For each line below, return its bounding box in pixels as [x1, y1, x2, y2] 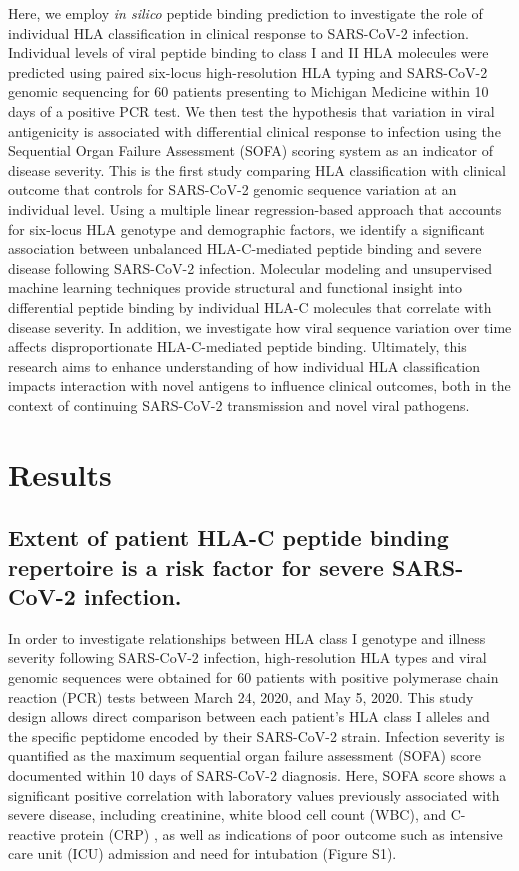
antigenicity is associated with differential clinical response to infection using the [8, 120, 501, 141]
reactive [8, 823, 56, 844]
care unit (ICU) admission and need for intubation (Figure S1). [8, 843, 397, 864]
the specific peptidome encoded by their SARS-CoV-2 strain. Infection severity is [8, 725, 505, 746]
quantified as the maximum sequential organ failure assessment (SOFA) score [8, 745, 481, 766]
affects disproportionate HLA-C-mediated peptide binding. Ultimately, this [8, 336, 467, 357]
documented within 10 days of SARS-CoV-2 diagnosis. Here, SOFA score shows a [8, 764, 507, 785]
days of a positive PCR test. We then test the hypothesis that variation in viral [8, 100, 495, 121]
